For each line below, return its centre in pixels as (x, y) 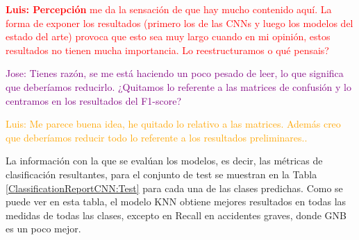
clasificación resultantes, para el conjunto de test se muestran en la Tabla (161, 174)
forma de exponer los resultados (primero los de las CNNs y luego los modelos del (179, 23)
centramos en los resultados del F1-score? (94, 100)
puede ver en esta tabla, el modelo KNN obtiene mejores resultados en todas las (176, 202)
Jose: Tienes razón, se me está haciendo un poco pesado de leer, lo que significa (175, 73)
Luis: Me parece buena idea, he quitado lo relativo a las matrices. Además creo (173, 124)
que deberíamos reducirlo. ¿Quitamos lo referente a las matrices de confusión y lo (178, 86)
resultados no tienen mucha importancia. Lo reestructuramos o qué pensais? (167, 50)
